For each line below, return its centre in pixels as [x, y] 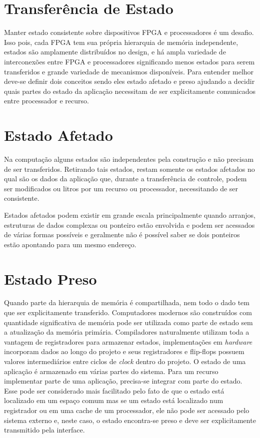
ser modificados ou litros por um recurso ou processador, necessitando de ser [121, 188]
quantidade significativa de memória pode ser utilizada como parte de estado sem [128, 322]
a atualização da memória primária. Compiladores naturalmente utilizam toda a [127, 332]
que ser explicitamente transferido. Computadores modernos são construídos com [128, 312]
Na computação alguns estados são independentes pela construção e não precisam [129, 159]
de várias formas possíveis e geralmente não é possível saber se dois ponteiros [122, 234]
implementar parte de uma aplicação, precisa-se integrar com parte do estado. [123, 381]
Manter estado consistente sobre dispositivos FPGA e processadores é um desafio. [129, 32]
